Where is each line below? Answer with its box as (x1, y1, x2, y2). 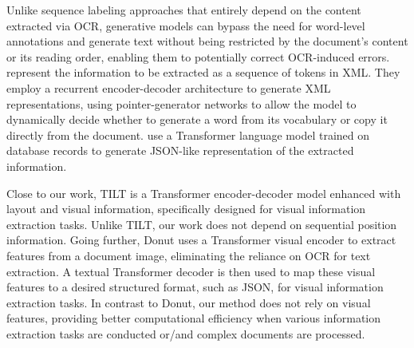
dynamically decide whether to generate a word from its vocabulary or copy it (6, 111, 388, 128)
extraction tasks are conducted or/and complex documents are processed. (6, 325, 365, 342)
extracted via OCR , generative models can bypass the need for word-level (6, 17, 365, 34)
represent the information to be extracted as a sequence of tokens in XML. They (6, 64, 400, 81)
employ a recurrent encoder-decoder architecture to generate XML (6, 79, 331, 96)
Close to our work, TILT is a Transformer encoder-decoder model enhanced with (6, 184, 401, 201)
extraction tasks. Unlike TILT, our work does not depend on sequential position (6, 216, 397, 232)
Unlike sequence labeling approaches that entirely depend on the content (6, 2, 361, 18)
